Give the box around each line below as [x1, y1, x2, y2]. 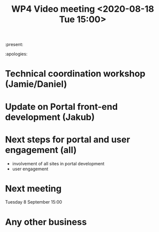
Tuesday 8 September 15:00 [5, 199, 63, 205]
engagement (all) [5, 144, 77, 155]
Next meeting [5, 183, 62, 194]
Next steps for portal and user [5, 134, 130, 145]
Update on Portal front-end [5, 101, 118, 112]
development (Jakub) [5, 111, 95, 123]
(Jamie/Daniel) [5, 78, 67, 90]
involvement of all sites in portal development [12, 160, 105, 166]
